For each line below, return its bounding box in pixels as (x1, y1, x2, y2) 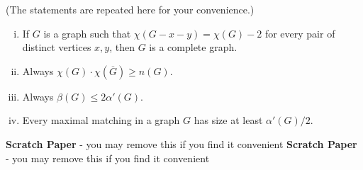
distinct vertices (22, 40, 91, 55)
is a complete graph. (149, 40, 238, 55)
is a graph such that (43, 25, 131, 40)
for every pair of (264, 25, 335, 40)
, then (109, 40, 135, 55)
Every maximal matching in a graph (22, 113, 180, 127)
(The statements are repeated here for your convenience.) (6, 2, 255, 16)
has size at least (194, 113, 263, 127)
